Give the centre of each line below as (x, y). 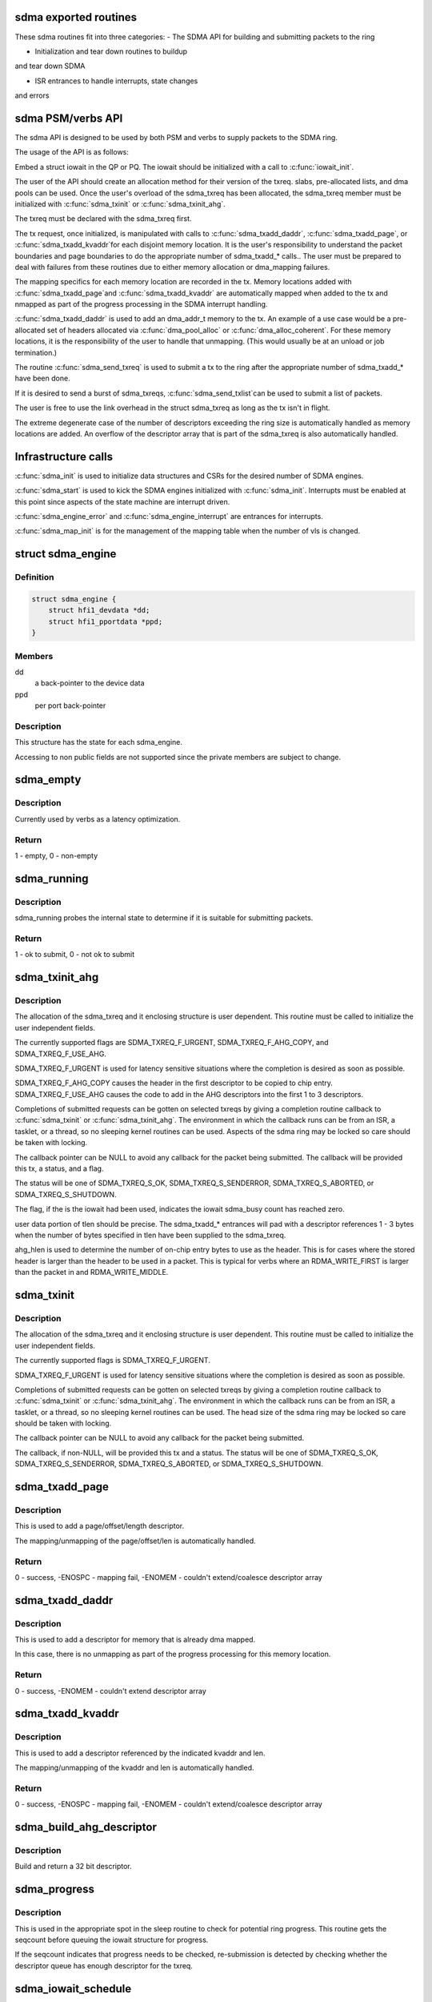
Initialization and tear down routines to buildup (111, 51)
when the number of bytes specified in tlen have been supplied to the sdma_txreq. (150, 1235)
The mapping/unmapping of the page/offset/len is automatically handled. (135, 1541)
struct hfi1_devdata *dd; (99, 610)
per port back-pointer (70, 706)
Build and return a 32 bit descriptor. (73, 1867)
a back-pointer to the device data (90, 683)
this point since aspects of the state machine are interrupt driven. (122, 501)
